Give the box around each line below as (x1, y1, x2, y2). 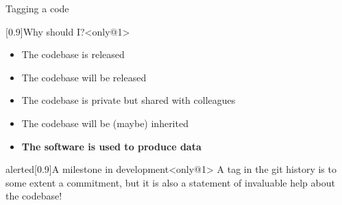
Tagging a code (5, 1, 69, 15)
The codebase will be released (21, 70, 147, 84)
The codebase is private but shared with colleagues (21, 93, 236, 107)
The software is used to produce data (21, 139, 201, 153)
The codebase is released (21, 47, 125, 61)
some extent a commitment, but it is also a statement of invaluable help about (5, 175, 335, 189)
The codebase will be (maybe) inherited (21, 115, 188, 130)
